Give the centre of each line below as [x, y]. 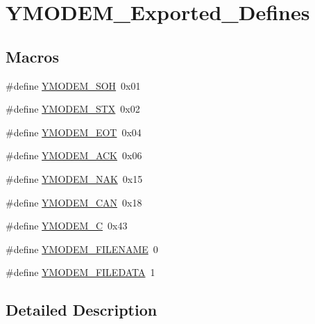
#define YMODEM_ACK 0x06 [74, 155]
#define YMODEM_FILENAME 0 [82, 249]
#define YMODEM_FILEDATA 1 [80, 272]
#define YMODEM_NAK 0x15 [74, 178]
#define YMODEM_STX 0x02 [73, 109]
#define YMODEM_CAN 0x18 [74, 202]
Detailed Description [82, 310]
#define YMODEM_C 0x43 [67, 226]
